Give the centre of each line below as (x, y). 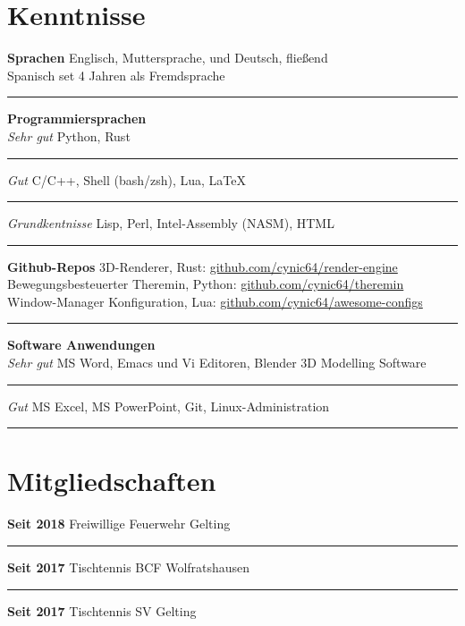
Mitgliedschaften (112, 481)
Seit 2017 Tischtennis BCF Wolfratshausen (129, 567)
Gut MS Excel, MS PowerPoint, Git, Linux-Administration (169, 406)
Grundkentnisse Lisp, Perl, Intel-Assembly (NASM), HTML (171, 223)
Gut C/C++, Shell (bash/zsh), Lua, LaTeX (127, 179)
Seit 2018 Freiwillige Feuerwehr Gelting (119, 524)
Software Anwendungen (81, 345)
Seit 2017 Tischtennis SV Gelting (102, 610)
